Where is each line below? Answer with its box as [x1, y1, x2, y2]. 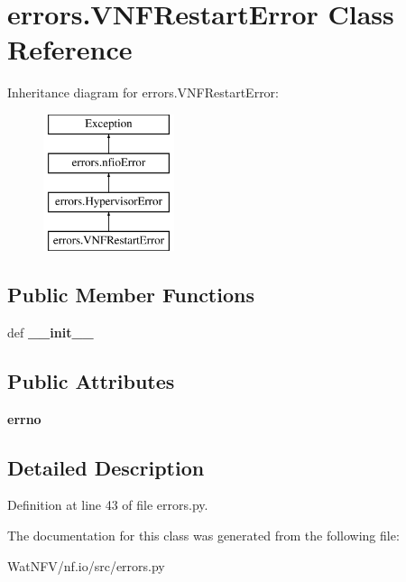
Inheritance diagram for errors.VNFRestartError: [7, 83, 279, 102]
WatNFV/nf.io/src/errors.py [7, 556, 165, 575]
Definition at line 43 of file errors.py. [7, 495, 208, 514]
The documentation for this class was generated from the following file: [7, 526, 400, 545]
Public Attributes [7, 366, 175, 394]
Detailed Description [7, 453, 205, 481]
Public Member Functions [7, 281, 254, 309]
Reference [7, 31, 133, 68]
